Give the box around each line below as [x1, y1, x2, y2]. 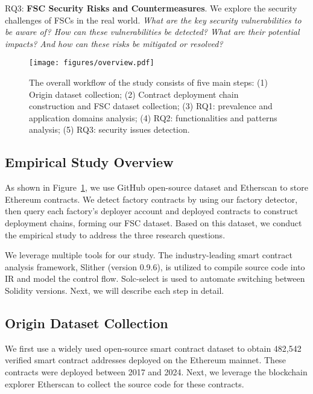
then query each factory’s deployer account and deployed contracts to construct [5, 205, 299, 217]
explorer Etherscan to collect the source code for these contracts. [5, 377, 244, 390]
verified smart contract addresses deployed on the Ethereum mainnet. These [5, 354, 286, 366]
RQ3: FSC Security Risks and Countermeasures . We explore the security [5, 2, 297, 14]
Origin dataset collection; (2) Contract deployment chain [29, 87, 239, 100]
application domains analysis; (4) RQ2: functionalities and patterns [29, 111, 277, 124]
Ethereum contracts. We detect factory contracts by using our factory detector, [5, 192, 298, 205]
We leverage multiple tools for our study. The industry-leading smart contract [5, 249, 292, 261]
